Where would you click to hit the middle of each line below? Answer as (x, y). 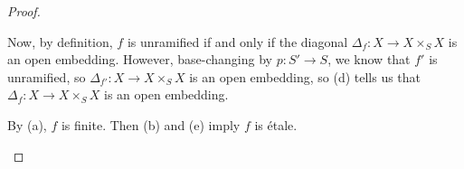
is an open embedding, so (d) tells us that (305, 76)
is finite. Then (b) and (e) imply (151, 124)
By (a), (27, 124)
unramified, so (47, 76)
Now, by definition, (60, 41)
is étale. (276, 124)
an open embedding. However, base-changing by (140, 59)
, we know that (369, 59)
